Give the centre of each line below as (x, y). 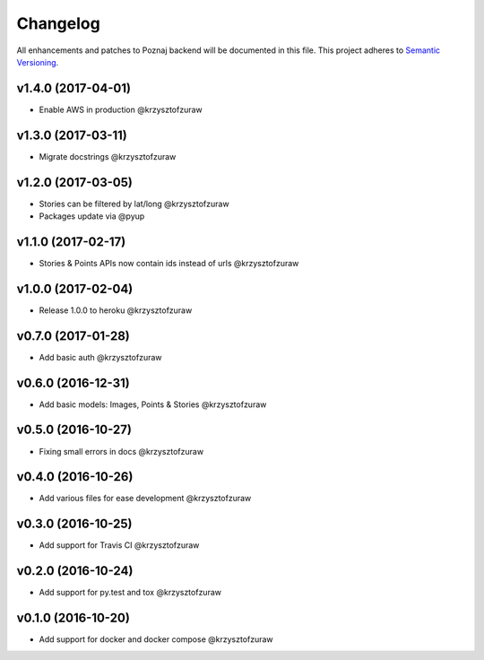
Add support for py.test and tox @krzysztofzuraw (130, 593)
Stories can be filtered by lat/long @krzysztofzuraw (134, 204)
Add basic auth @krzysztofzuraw (100, 357)
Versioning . (38, 62)
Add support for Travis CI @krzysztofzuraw (119, 545)
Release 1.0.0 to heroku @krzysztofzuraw (116, 310)
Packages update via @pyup (92, 216)
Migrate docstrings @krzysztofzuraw (108, 156)
